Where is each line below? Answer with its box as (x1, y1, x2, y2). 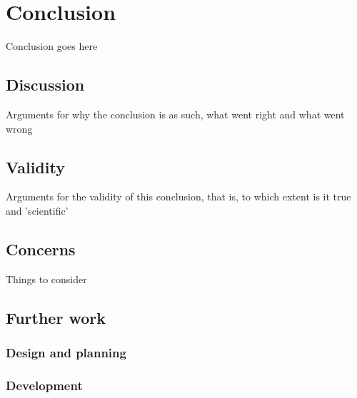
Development (6, 376, 83, 394)
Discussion (6, 73, 85, 96)
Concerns (6, 238, 76, 260)
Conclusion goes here (6, 39, 98, 53)
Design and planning (6, 344, 126, 361)
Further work (6, 306, 106, 328)
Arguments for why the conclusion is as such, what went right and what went (6, 106, 345, 121)
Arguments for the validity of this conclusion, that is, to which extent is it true (6, 189, 351, 204)
